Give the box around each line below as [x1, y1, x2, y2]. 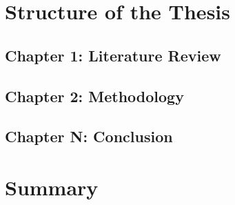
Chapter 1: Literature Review [5, 44, 221, 66]
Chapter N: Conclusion [5, 126, 173, 147]
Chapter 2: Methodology [5, 85, 184, 106]
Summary [5, 173, 99, 201]
